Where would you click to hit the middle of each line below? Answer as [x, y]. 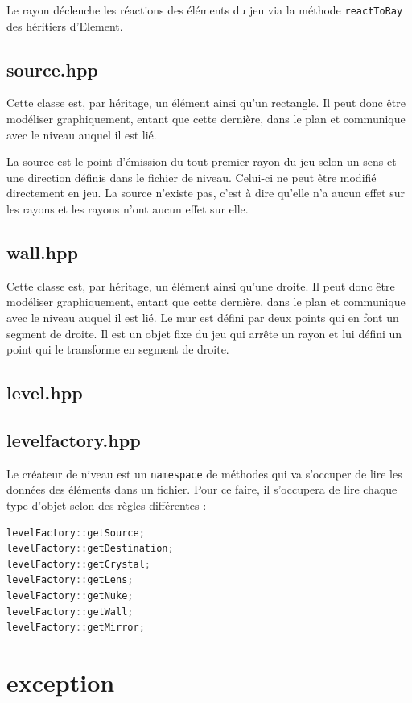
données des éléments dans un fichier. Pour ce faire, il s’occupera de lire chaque [202, 489]
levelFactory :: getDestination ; [90, 549]
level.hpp [45, 393]
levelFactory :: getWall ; [70, 612]
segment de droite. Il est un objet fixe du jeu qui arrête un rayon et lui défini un [204, 333]
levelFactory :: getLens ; [70, 580]
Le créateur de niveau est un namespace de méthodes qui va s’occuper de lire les [204, 473]
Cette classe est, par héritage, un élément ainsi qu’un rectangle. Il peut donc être [206, 103]
